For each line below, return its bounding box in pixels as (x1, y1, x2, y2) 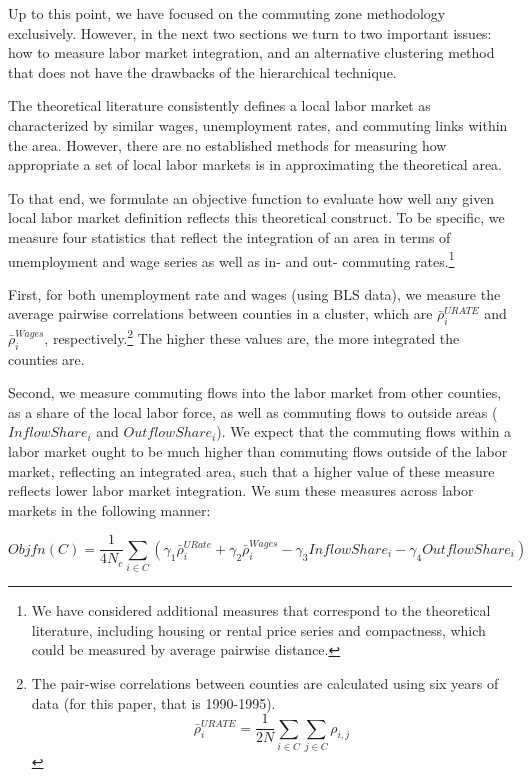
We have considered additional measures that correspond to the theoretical (31, 600, 491, 621)
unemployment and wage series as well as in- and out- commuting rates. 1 (8, 247, 455, 271)
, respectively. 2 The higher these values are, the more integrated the (44, 325, 460, 348)
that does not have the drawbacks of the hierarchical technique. (8, 61, 397, 82)
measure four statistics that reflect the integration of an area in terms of (8, 226, 451, 247)
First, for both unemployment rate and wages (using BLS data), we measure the (8, 283, 501, 304)
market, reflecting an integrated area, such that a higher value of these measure (8, 460, 495, 481)
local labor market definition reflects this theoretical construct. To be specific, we (8, 207, 505, 228)
